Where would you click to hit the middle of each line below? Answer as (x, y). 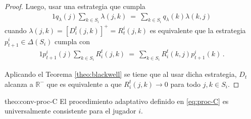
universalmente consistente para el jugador (70, 111)
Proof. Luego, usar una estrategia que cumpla (75, 6)
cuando (16, 30)
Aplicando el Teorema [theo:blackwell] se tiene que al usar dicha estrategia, (121, 74)
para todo (186, 84)
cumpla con (72, 41)
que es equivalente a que (84, 84)
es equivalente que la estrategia (198, 30)
